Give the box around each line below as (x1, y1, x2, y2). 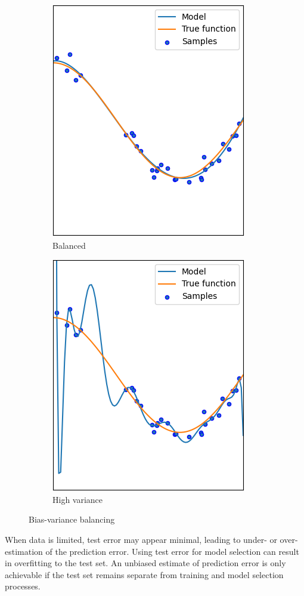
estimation (5, 545, 43, 557)
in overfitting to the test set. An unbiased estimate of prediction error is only (5, 557, 286, 569)
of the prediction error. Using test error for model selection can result (45, 545, 299, 557)
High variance (52, 493, 103, 505)
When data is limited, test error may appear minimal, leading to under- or (5, 533, 277, 545)
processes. (5, 580, 41, 592)
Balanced (52, 239, 86, 251)
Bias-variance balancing (29, 513, 115, 526)
